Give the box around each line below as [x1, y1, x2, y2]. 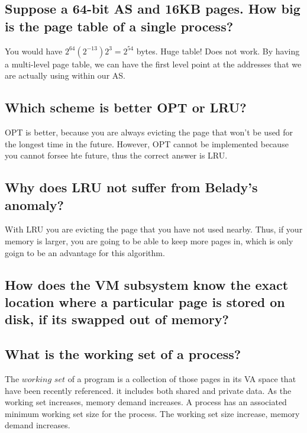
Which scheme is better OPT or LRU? [5, 98, 247, 117]
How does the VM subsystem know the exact [5, 275, 289, 293]
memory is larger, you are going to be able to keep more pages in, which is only [5, 234, 293, 247]
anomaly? [5, 195, 64, 214]
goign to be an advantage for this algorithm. [5, 246, 165, 258]
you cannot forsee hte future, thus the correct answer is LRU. [5, 149, 228, 161]
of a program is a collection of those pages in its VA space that [67, 372, 296, 384]
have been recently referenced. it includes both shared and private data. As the [5, 384, 292, 396]
